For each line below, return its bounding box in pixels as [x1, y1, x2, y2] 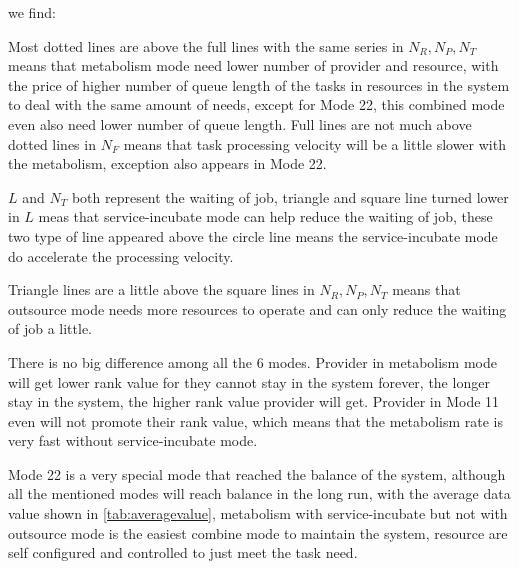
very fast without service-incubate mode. [8, 430, 258, 451]
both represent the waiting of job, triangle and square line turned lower [71, 186, 509, 207]
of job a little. [8, 318, 93, 339]
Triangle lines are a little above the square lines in [8, 279, 315, 300]
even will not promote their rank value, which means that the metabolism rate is [8, 410, 504, 431]
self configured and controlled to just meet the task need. [8, 542, 358, 563]
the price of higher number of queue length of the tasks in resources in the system [8, 74, 510, 95]
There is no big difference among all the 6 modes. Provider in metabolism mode [8, 351, 497, 372]
